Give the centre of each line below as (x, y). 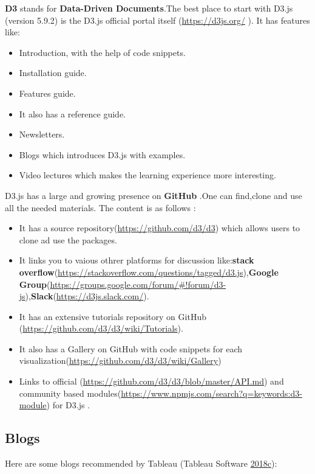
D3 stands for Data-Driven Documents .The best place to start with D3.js (149, 8)
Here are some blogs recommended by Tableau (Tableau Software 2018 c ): (141, 463)
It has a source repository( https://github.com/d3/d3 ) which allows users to (160, 228)
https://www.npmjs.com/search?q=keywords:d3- (212, 393)
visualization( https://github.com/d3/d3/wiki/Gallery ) (120, 361)
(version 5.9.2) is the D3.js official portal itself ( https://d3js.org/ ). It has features (157, 20)
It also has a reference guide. (73, 113)
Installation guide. (53, 73)
